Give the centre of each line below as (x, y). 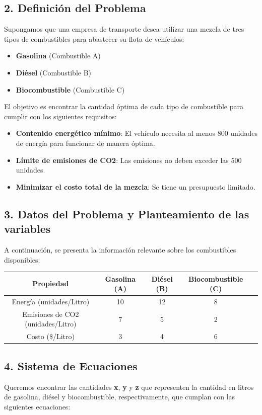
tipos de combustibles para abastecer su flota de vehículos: (94, 38)
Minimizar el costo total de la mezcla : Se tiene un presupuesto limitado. (136, 186)
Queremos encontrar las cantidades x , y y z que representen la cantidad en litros (129, 387)
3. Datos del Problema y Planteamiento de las (127, 214)
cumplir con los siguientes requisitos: (60, 116)
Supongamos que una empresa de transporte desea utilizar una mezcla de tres (124, 29)
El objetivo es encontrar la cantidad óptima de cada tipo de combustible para (124, 106)
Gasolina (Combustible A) (58, 56)
